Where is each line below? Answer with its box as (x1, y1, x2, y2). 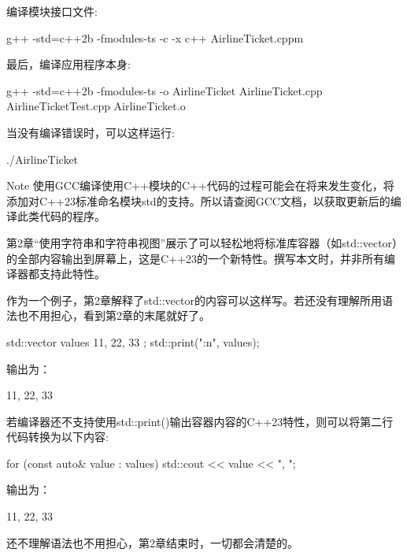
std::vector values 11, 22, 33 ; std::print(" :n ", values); (6, 333, 260, 350)
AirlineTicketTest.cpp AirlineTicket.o (6, 98, 186, 114)
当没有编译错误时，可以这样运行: (6, 124, 175, 140)
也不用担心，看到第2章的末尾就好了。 (17, 307, 210, 324)
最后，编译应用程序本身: (6, 56, 131, 72)
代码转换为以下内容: (6, 428, 109, 445)
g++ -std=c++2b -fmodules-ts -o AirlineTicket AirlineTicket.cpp (6, 82, 323, 98)
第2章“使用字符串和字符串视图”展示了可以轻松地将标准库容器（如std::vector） (6, 234, 398, 250)
